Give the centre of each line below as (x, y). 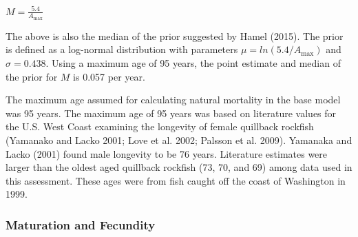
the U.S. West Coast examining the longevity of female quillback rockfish (160, 126)
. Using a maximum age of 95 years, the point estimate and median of (193, 62)
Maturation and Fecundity (81, 224)
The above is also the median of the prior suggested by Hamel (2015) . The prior (175, 35)
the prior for (32, 76)
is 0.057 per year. (109, 76)
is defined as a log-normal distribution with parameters (122, 49)
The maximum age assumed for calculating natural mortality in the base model (173, 100)
